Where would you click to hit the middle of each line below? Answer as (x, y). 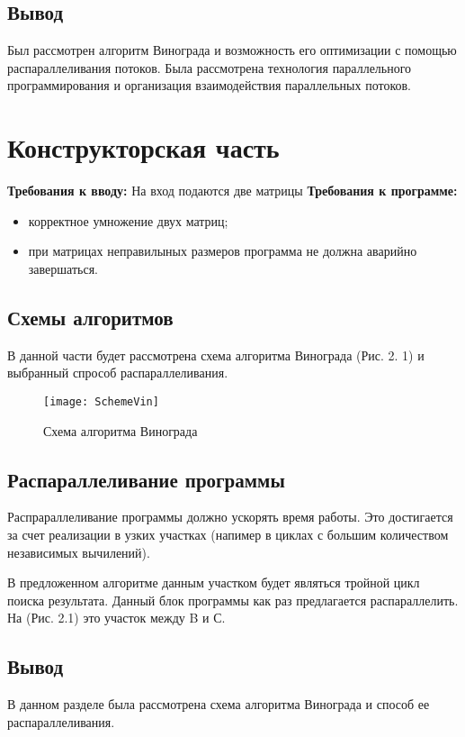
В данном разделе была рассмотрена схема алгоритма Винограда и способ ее (219, 704)
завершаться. (63, 268)
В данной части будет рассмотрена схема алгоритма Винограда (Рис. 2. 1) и (216, 355)
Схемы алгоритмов (90, 317)
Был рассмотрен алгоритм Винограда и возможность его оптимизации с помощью (232, 50)
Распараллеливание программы (146, 479)
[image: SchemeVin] (101, 401)
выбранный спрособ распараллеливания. (118, 373)
